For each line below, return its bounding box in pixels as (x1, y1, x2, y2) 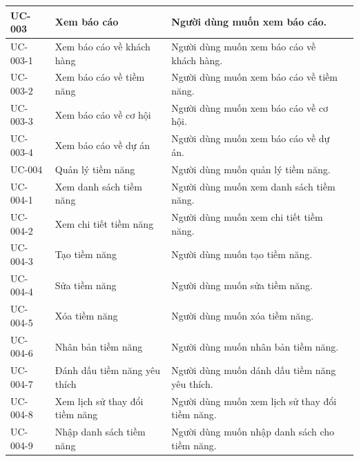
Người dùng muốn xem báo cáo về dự (171, 131, 330, 146)
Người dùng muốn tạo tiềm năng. (171, 247, 313, 262)
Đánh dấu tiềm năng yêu (55, 363, 161, 377)
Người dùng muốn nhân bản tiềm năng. (171, 339, 339, 353)
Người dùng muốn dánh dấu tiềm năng (171, 363, 336, 377)
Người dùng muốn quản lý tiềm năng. (171, 161, 331, 176)
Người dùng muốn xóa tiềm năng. (171, 308, 314, 323)
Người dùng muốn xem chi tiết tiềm (171, 209, 323, 224)
